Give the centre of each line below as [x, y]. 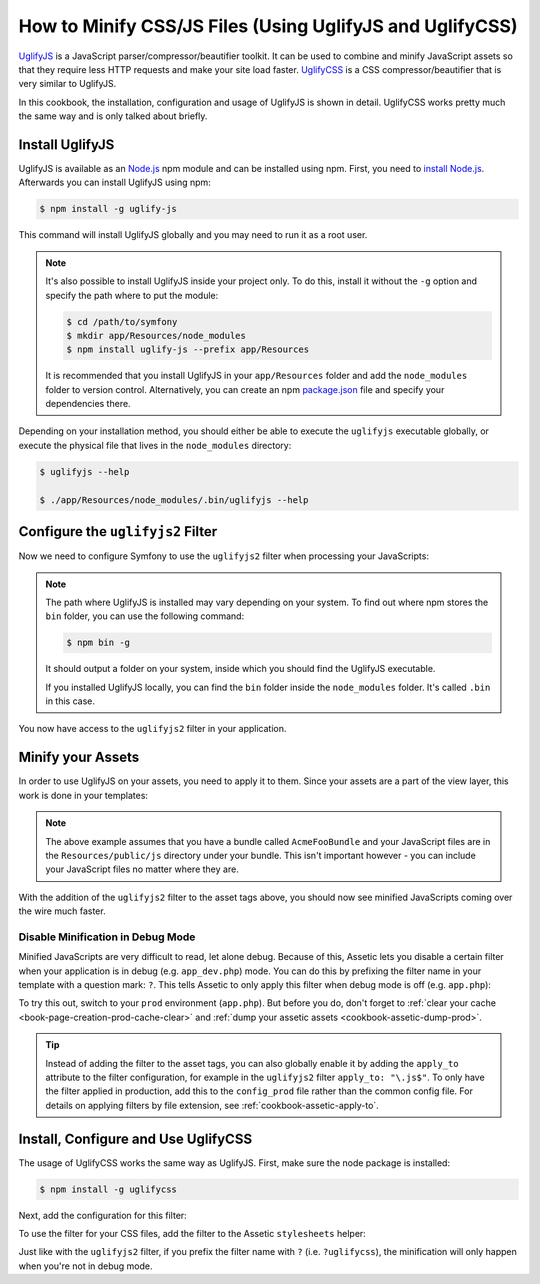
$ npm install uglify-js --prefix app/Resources [188, 349]
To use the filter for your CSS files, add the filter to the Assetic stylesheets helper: [192, 1233]
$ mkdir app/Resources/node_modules [156, 335]
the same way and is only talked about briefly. [113, 116]
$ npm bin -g [98, 643]
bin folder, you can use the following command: [145, 616]
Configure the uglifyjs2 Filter [118, 531]
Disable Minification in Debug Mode [107, 937]
